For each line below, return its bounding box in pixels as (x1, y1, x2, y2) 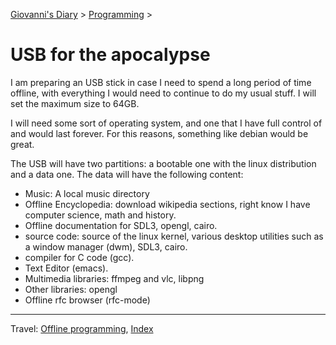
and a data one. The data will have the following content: (10, 168, 244, 180)
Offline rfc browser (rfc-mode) (24, 294, 151, 306)
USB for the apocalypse (10, 44, 211, 66)
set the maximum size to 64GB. (10, 97, 140, 109)
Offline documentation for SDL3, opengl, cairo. (24, 219, 218, 231)
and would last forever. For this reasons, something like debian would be (10, 127, 309, 139)
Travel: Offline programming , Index (10, 322, 154, 334)
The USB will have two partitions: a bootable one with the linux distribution (10, 157, 317, 169)
